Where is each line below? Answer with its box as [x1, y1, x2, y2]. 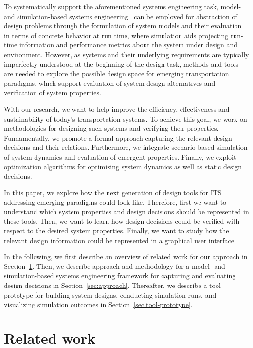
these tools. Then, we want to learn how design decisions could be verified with [4, 216, 240, 226]
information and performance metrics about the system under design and [19, 40, 238, 50]
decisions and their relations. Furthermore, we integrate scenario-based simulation [4, 142, 248, 152]
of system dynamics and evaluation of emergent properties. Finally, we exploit [4, 151, 236, 162]
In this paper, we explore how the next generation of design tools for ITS [4, 187, 222, 197]
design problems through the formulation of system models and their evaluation [4, 20, 242, 31]
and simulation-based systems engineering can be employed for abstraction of [4, 11, 237, 21]
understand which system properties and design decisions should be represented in [4, 206, 249, 216]
